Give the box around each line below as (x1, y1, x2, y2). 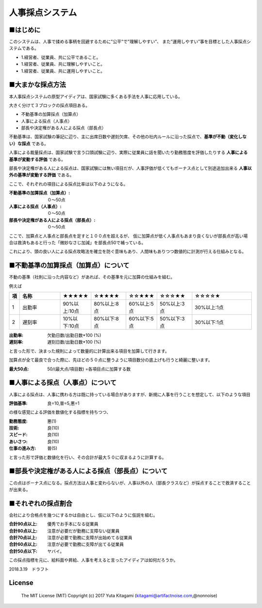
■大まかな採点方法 (9, 81, 66, 89)
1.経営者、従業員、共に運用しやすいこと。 (21, 68, 105, 74)
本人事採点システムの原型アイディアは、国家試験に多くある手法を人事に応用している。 (9, 93, 183, 99)
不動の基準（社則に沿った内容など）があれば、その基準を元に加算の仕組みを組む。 (9, 274, 175, 280)
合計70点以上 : (9, 535, 37, 540)
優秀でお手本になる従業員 (47, 521, 98, 527)
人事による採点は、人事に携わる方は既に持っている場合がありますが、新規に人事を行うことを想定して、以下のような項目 (9, 391, 251, 397)
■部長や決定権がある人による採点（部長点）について (9, 467, 167, 475)
